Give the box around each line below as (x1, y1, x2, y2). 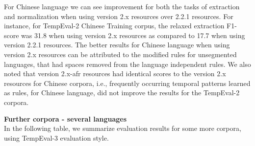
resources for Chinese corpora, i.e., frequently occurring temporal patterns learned (4, 78, 251, 88)
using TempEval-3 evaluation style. (4, 132, 109, 143)
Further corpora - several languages (4, 113, 127, 124)
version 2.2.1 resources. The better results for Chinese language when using (4, 40, 230, 50)
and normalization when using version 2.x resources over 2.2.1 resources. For (4, 11, 233, 21)
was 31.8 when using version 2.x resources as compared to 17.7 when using (21, 30, 245, 40)
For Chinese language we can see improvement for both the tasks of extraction (4, 1, 240, 11)
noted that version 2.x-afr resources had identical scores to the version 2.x (4, 68, 226, 79)
